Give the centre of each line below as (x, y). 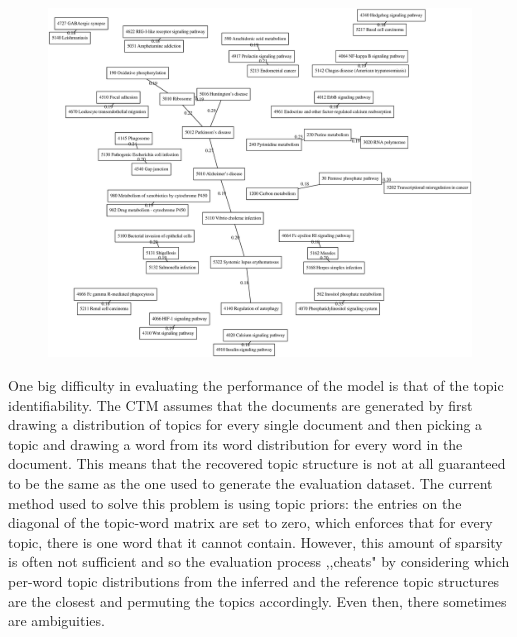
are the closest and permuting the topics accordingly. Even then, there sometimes (257, 600)
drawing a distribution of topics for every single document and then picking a (245, 424)
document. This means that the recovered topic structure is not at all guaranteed (257, 463)
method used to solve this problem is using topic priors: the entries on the (235, 502)
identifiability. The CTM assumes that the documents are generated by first (240, 404)
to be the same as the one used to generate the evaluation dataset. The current (250, 483)
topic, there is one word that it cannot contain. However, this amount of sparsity (255, 541)
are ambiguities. (56, 620)
